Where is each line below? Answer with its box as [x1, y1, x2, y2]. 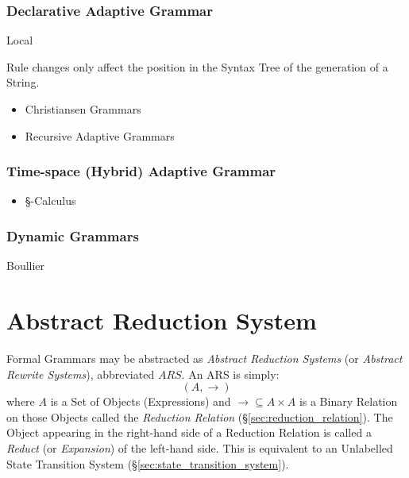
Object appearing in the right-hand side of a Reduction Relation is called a [6, 424, 372, 441]
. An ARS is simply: [181, 365, 280, 382]
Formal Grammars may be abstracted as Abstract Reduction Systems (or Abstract [6, 349, 403, 366]
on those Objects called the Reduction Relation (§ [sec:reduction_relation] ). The [6, 408, 393, 425]
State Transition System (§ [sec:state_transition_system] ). [6, 455, 289, 472]
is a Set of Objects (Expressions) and [50, 393, 231, 410]
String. [6, 74, 40, 91]
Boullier [6, 257, 45, 274]
